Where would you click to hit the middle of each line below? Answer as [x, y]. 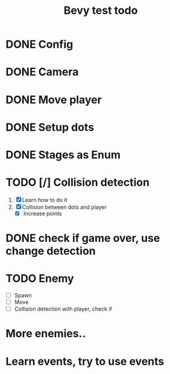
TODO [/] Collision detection [78, 182]
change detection [51, 251]
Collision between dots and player [64, 207]
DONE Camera [42, 72]
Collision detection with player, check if [63, 309]
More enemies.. [46, 334]
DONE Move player [54, 100]
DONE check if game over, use [83, 238]
